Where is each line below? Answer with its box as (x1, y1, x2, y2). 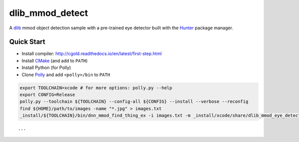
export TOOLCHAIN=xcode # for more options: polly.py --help (19, 85, 172, 90)
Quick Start (9, 38, 45, 46)
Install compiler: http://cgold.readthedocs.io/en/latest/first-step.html (21, 51, 162, 57)
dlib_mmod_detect (9, 7, 88, 18)
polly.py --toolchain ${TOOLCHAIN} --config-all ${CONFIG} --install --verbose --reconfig (19, 99, 249, 104)
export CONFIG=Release (19, 92, 75, 97)
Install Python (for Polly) (21, 65, 71, 71)
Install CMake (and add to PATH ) (21, 58, 88, 64)
